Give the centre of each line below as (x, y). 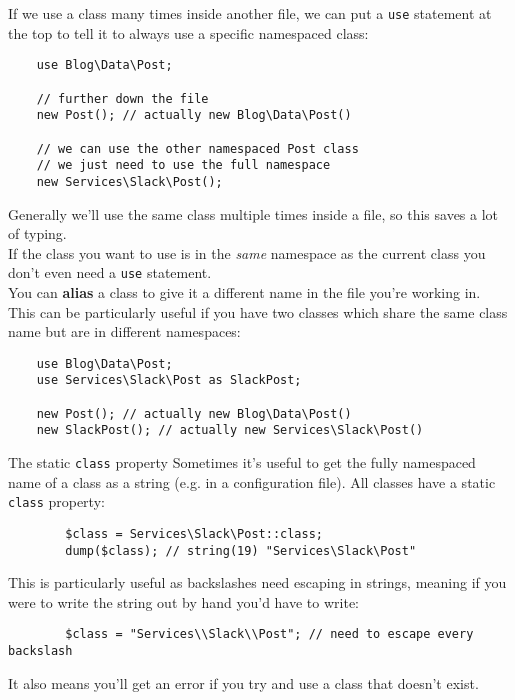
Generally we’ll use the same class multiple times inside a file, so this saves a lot (253, 213)
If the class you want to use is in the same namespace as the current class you (247, 252)
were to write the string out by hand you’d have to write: (184, 601)
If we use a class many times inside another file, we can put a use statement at (250, 13)
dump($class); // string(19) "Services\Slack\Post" (241, 550)
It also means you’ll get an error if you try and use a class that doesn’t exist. (243, 682)
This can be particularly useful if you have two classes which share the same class (258, 311)
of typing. (37, 233)
